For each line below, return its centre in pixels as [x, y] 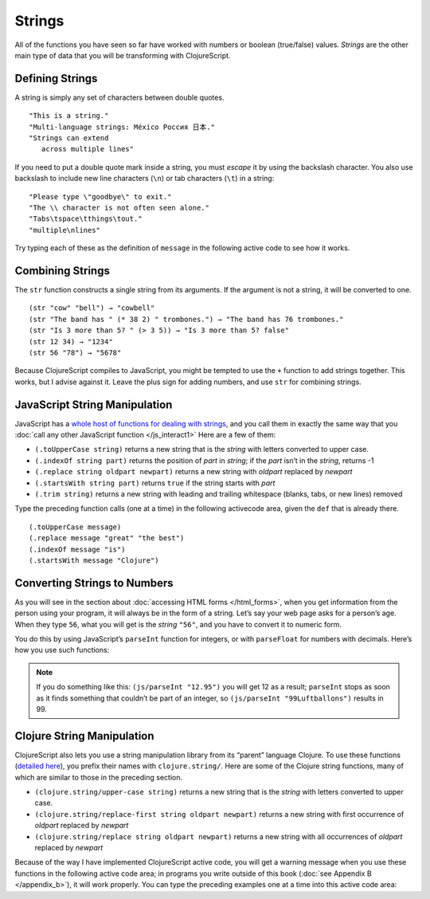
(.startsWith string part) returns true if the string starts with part [155, 483]
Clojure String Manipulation [84, 736]
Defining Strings [56, 79]
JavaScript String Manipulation [94, 404]
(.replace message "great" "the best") [107, 538]
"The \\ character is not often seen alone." [119, 208]
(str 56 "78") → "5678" [75, 353]
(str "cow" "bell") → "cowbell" [92, 308]
